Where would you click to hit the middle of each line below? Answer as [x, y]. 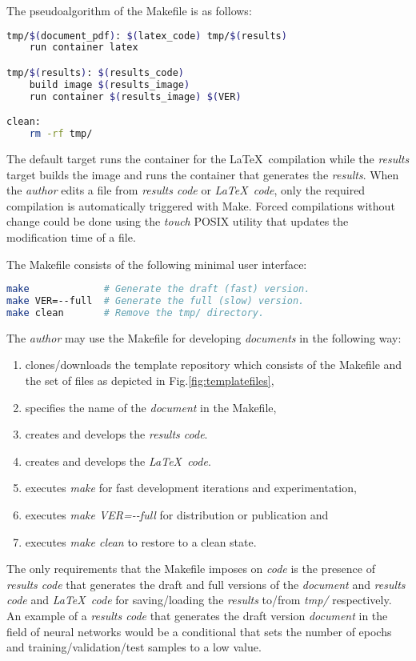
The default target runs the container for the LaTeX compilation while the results [208, 159]
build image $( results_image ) [110, 84]
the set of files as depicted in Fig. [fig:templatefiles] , [150, 380]
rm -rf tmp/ [61, 134]
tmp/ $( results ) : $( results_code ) [96, 73]
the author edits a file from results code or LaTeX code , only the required [186, 190]
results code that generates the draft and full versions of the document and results [206, 584]
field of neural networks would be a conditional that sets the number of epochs [199, 631]
